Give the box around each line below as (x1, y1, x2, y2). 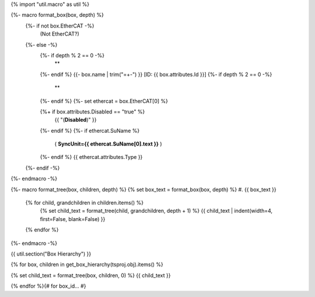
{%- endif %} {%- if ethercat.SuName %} (40, 127, 140, 134)
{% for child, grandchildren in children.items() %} (25, 199, 144, 206)
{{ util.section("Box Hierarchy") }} (10, 250, 92, 257)
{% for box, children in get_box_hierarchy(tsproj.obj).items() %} (10, 261, 163, 268)
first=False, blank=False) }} (40, 215, 106, 222)
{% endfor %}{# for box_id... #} (10, 282, 86, 289)
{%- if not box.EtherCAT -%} (25, 22, 94, 29)
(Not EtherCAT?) (40, 30, 79, 37)
